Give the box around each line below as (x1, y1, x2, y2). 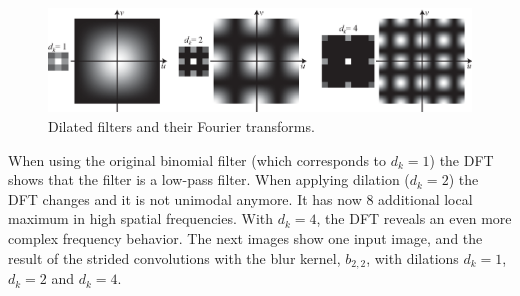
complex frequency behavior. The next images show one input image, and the (8, 228, 483, 248)
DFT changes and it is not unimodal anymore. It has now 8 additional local (8, 188, 473, 209)
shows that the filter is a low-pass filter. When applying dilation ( (8, 169, 410, 190)
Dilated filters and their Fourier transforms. (48, 116, 315, 137)
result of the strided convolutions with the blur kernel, (8, 247, 341, 268)
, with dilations (366, 247, 459, 268)
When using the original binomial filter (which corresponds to (8, 149, 387, 170)
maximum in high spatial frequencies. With (8, 208, 274, 229)
